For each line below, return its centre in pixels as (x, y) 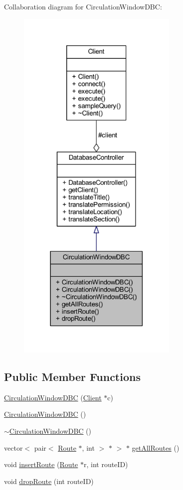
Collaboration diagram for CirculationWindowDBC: (83, 6)
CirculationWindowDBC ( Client (53, 397)
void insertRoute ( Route (41, 464)
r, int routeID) (106, 464)
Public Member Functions (72, 376)
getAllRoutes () (156, 447)
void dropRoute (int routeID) (49, 481)
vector (13, 447)
